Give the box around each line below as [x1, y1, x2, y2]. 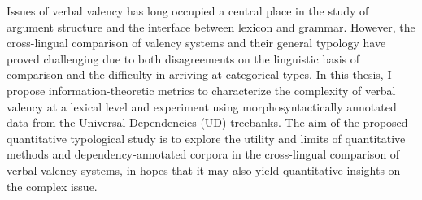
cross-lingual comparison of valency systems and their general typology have [7, 34, 386, 51]
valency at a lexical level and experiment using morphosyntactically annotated [7, 98, 397, 115]
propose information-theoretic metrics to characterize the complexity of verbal [7, 81, 396, 98]
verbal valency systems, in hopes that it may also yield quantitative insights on [7, 161, 401, 178]
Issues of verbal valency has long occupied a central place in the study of [7, 2, 369, 19]
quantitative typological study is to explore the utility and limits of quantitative [7, 129, 406, 146]
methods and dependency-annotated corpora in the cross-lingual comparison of [7, 146, 400, 163]
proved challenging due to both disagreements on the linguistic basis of [7, 50, 360, 67]
